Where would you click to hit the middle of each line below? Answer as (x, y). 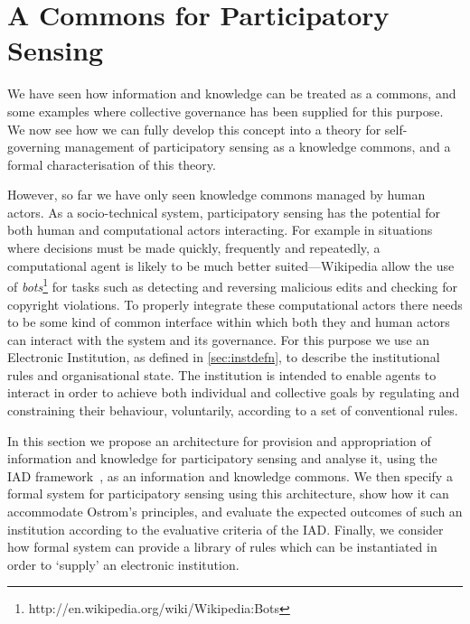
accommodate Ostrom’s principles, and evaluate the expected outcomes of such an (235, 512)
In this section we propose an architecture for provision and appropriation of (219, 440)
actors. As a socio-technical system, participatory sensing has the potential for (224, 212)
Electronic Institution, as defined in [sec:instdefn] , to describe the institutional (224, 357)
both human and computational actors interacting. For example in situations (220, 230)
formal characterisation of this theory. (112, 164)
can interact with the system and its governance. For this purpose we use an (219, 339)
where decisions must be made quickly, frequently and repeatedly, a (194, 248)
